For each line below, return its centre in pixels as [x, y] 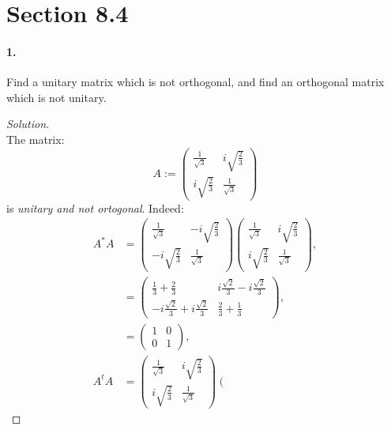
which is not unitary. [56, 97]
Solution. [28, 124]
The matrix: [36, 139]
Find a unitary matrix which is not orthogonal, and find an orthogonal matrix [195, 82]
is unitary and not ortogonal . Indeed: [95, 207]
